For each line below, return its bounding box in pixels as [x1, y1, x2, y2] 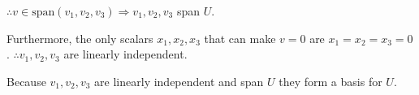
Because [6, 72, 46, 89]
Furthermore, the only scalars [6, 29, 153, 46]
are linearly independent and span [94, 72, 264, 89]
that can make [204, 29, 276, 46]
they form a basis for [279, 72, 382, 89]
